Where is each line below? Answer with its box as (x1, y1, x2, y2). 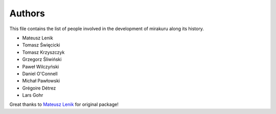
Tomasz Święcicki (22, 42, 60, 48)
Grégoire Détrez (22, 85, 56, 91)
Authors (9, 8, 45, 19)
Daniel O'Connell (22, 71, 58, 77)
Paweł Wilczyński (22, 63, 59, 70)
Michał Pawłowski (22, 78, 60, 84)
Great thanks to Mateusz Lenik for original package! (9, 101, 119, 107)
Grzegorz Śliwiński (22, 56, 62, 62)
